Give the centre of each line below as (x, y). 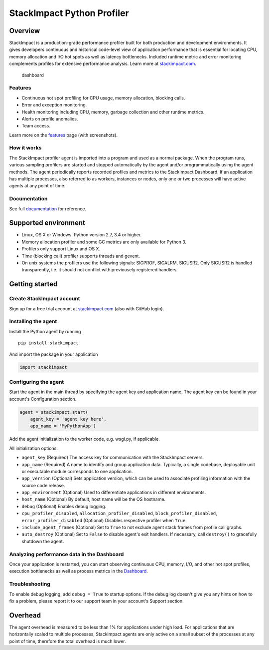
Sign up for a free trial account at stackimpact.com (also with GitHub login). (87, 309)
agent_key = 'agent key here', (68, 419)
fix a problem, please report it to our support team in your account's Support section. (96, 601)
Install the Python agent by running (45, 331)
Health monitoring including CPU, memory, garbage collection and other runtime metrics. (113, 112)
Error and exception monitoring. (54, 105)
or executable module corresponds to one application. (77, 471)
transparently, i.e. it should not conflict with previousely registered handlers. (100, 270)
